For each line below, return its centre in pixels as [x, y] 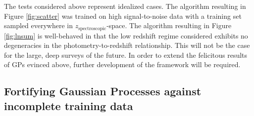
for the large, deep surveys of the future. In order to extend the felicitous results [126, 55]
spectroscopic [92, 28]
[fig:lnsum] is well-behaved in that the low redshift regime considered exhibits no [126, 35]
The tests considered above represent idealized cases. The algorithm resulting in [125, 6]
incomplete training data [69, 105]
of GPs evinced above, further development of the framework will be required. [122, 64]
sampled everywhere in [38, 25]
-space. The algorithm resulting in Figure [169, 25]
